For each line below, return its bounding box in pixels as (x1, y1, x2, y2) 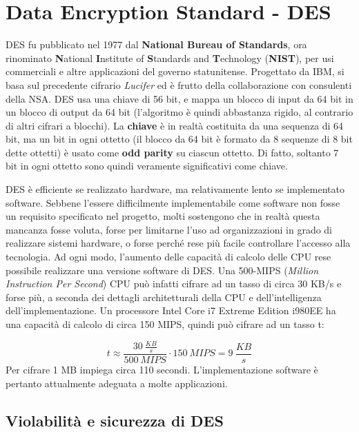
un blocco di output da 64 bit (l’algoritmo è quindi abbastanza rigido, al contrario (6, 105, 353, 119)
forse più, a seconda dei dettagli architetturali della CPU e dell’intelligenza (6, 289, 322, 304)
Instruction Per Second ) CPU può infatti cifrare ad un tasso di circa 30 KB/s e (6, 276, 342, 291)
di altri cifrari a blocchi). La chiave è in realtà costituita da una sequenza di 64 (6, 118, 344, 132)
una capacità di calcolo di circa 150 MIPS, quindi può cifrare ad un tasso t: (6, 317, 324, 331)
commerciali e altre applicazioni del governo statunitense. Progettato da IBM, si (6, 64, 345, 79)
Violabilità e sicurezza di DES (6, 409, 224, 431)
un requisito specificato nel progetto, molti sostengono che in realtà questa (6, 209, 320, 223)
